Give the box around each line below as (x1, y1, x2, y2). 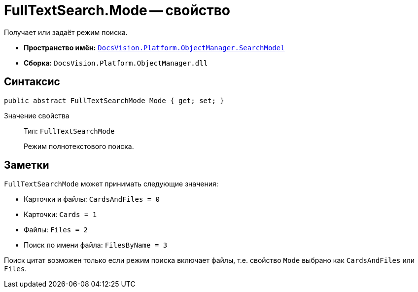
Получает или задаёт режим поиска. (4, 28, 128, 36)
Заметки (4, 159, 49, 172)
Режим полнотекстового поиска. (24, 142, 134, 150)
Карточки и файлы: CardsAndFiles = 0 (24, 195, 160, 204)
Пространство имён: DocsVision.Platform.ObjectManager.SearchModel (24, 43, 285, 52)
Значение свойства (4, 111, 70, 120)
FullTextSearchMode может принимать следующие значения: (4, 180, 218, 188)
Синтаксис (4, 75, 60, 88)
